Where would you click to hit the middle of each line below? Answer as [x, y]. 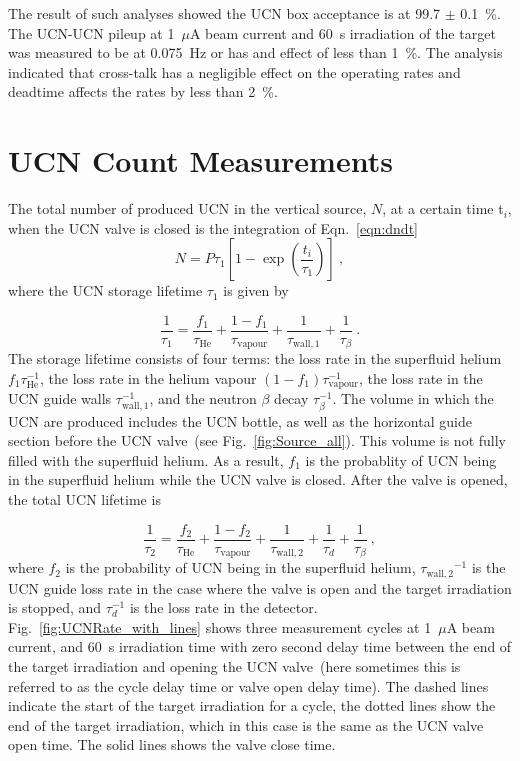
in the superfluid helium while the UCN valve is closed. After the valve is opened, [258, 479]
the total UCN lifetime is [84, 498]
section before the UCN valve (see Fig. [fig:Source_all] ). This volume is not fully [257, 440]
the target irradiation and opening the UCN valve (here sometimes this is [234, 665]
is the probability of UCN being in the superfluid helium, [240, 567]
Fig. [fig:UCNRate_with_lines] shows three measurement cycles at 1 [220, 626]
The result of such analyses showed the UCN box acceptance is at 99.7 [224, 13]
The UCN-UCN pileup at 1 [91, 32]
